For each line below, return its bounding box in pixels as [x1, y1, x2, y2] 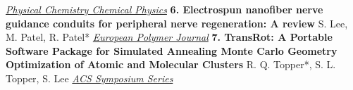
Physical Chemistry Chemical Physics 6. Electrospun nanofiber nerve [6, 2, 323, 16]
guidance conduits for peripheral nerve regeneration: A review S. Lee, [6, 15, 348, 30]
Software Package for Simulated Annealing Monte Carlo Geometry [6, 43, 337, 58]
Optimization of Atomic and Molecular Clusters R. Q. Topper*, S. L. [6, 57, 336, 72]
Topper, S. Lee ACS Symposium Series [6, 70, 173, 85]
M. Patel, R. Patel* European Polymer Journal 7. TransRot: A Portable [6, 30, 333, 44]
